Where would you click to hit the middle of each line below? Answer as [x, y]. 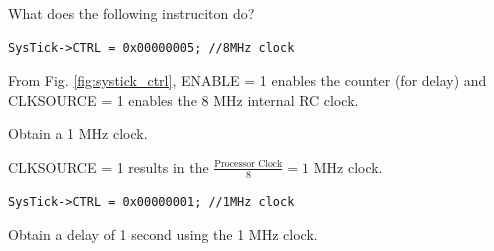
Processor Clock [248, 164]
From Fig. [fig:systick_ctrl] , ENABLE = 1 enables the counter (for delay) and [247, 80]
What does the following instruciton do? [131, 13]
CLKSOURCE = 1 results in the [108, 166]
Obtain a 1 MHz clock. [78, 133]
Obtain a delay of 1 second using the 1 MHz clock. [163, 234]
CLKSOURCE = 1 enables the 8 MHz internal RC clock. [183, 99]
